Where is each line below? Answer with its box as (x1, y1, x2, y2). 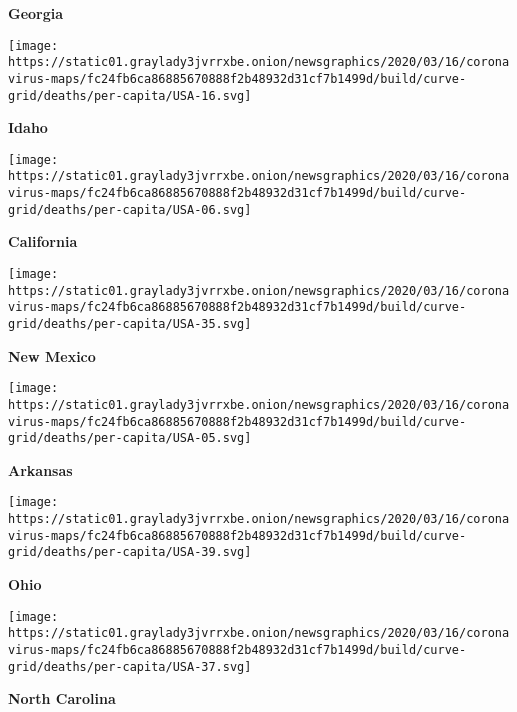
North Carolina (8, 688, 116, 709)
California (8, 231, 78, 252)
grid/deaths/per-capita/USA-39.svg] (8, 545, 252, 560)
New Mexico (8, 345, 96, 366)
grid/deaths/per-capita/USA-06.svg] (8, 202, 252, 217)
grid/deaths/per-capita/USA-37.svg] (8, 659, 252, 674)
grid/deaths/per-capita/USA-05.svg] (8, 431, 252, 446)
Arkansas (8, 459, 73, 480)
